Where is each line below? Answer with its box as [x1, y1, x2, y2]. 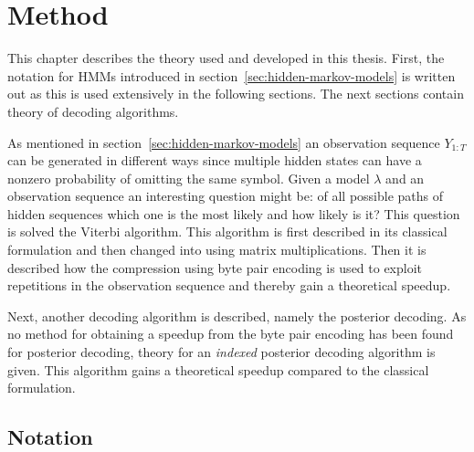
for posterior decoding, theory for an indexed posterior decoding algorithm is [7, 342, 436, 362]
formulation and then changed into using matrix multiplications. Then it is [7, 240, 427, 259]
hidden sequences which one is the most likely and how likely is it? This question [7, 204, 460, 223]
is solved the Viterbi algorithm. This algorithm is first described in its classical [7, 222, 448, 241]
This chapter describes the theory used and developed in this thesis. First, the [7, 48, 445, 68]
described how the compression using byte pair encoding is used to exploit [7, 258, 423, 277]
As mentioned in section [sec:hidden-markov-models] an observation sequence [7, 132, 440, 152]
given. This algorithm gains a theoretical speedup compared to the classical [7, 360, 429, 379]
